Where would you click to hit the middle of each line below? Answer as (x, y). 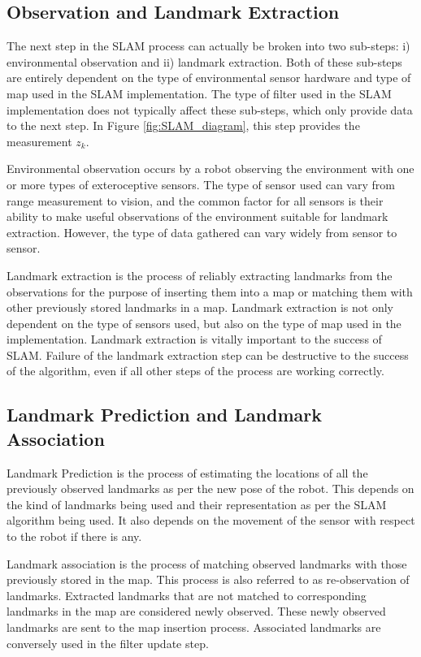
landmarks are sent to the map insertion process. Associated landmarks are (194, 627)
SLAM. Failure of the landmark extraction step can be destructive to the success (208, 354)
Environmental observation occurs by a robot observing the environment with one (210, 169)
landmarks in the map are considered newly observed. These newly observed (196, 611)
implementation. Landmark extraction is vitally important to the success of (194, 339)
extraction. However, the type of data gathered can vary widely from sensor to (202, 232)
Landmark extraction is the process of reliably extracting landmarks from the (200, 275)
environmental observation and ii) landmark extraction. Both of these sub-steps (204, 61)
